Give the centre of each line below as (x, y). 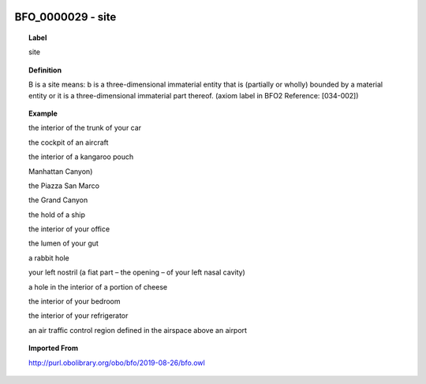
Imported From (54, 348)
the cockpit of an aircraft (69, 142)
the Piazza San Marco (64, 186)
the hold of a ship (57, 214)
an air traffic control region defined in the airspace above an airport (138, 330)
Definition (45, 70)
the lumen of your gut (64, 243)
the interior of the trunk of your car (85, 128)
